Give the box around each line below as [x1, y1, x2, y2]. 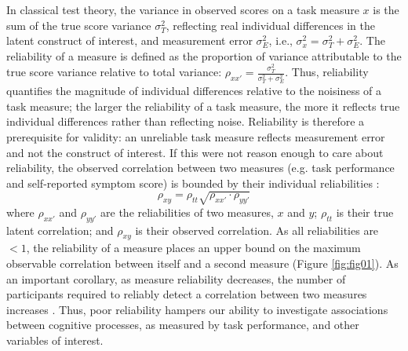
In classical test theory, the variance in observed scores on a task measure [6, 2, 359, 17]
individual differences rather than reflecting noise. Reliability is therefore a [6, 113, 365, 130]
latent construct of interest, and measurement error [6, 32, 253, 49]
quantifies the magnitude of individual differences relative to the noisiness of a [6, 82, 382, 99]
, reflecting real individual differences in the [166, 16, 375, 33]
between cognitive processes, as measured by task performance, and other [6, 316, 359, 333]
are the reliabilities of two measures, [100, 203, 274, 220]
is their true [336, 203, 394, 220]
